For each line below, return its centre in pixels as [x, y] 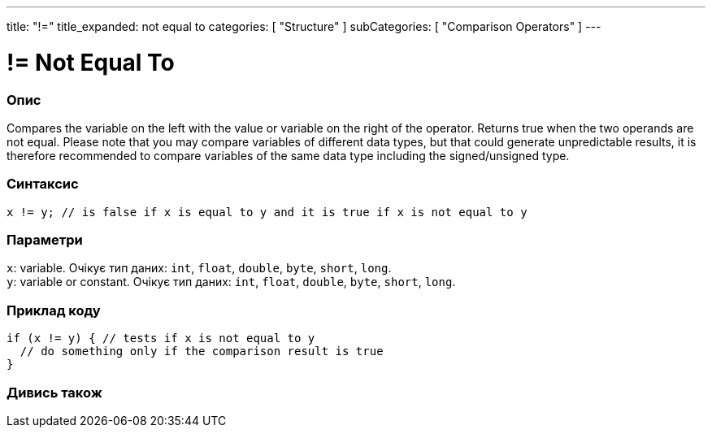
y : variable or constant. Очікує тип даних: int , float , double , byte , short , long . [231, 282]
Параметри [45, 240]
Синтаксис [43, 184]
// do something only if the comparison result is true [202, 352]
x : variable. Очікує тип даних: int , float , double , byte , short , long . [199, 268]
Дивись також [54, 392]
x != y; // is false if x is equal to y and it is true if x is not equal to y [267, 212]
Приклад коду [54, 310]
